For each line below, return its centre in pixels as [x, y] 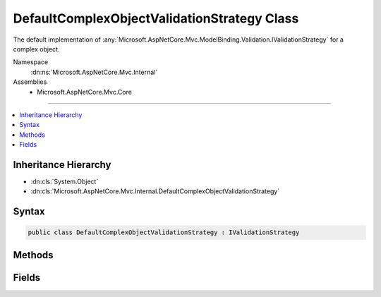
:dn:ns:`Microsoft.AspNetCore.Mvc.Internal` [94, 72]
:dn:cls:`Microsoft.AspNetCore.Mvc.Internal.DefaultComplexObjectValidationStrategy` [155, 191]
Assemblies [30, 82]
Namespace [31, 62]
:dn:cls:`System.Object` [65, 181]
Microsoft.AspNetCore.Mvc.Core [84, 92]
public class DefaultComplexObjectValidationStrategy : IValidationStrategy [164, 232]
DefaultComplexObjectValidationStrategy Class [156, 18]
